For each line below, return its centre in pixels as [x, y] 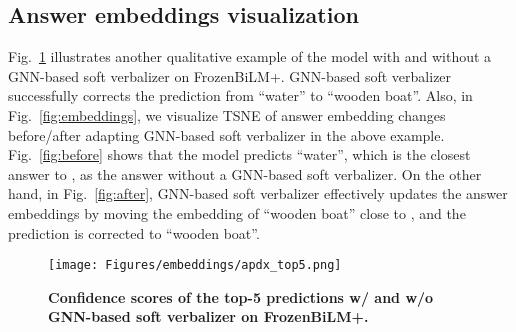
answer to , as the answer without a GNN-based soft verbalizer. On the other [245, 173]
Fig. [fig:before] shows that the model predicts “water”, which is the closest [239, 154]
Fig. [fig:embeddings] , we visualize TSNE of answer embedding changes [227, 114]
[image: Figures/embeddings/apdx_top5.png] [195, 265]
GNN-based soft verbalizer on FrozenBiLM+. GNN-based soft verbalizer [230, 75]
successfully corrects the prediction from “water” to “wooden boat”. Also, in [240, 95]
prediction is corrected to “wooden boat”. [134, 232]
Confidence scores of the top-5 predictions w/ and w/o [241, 296]
